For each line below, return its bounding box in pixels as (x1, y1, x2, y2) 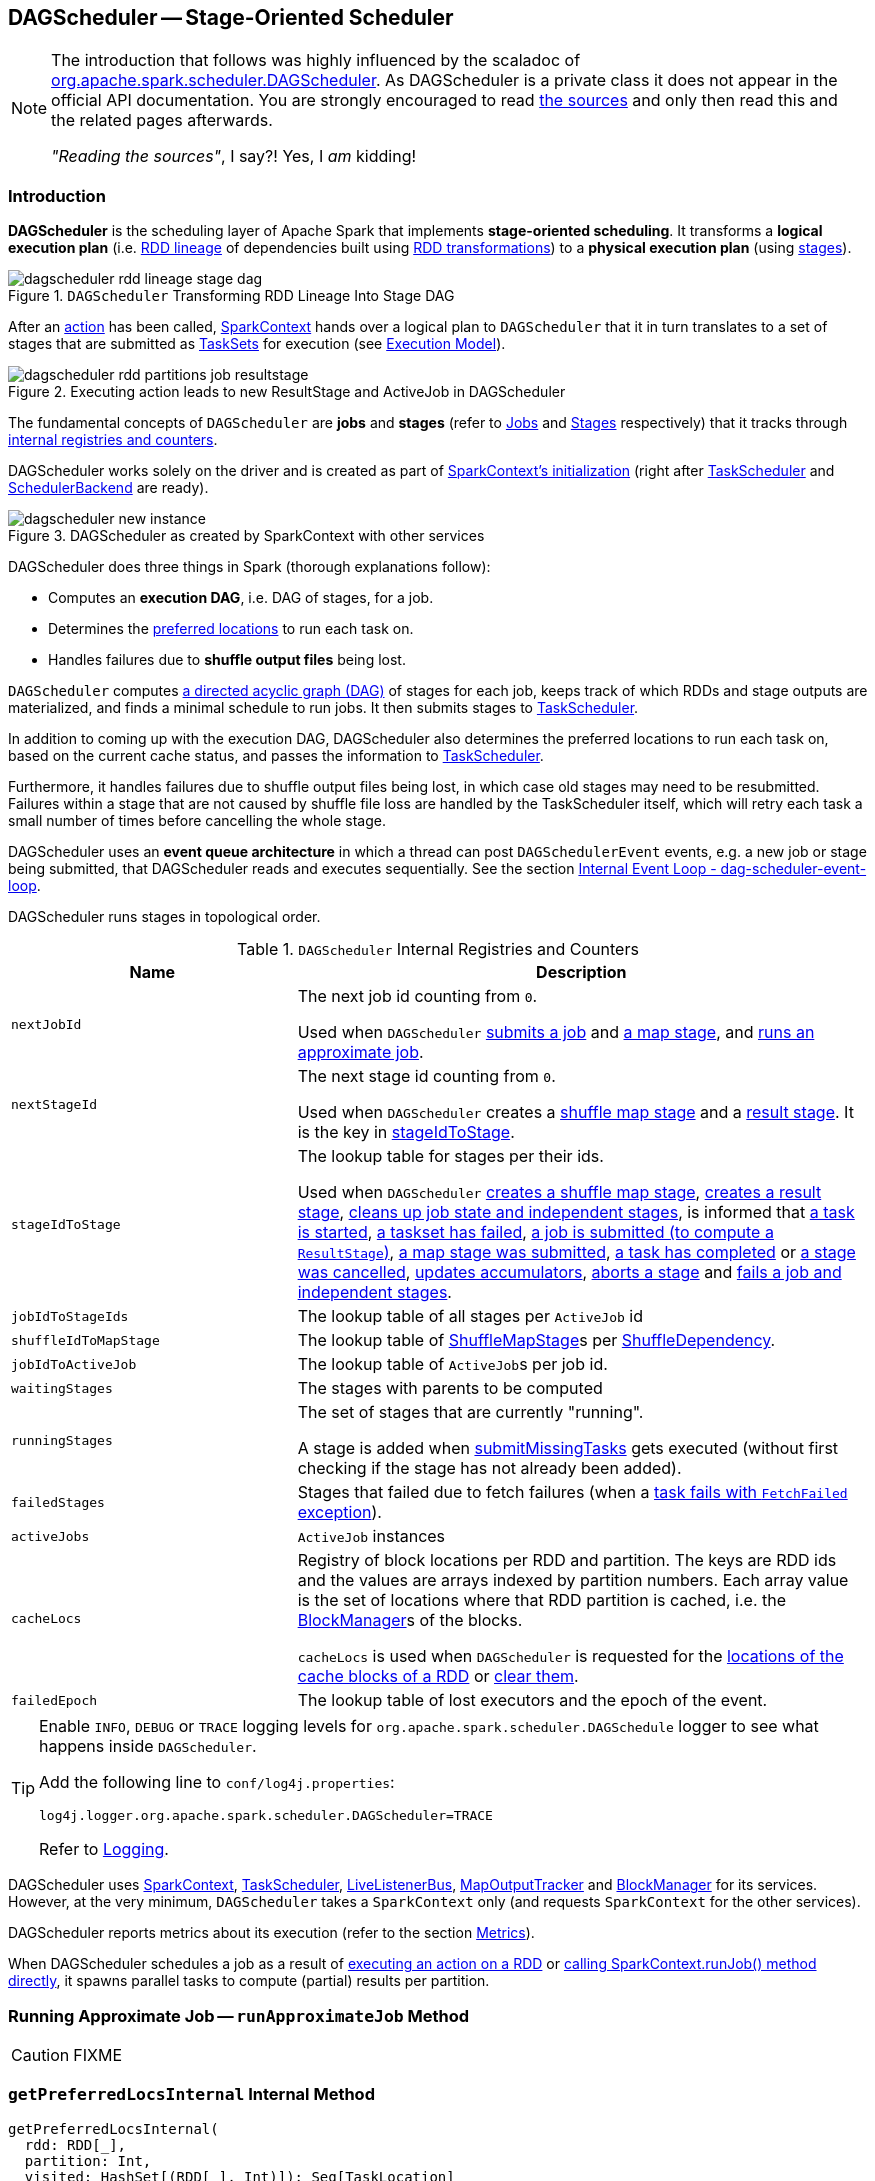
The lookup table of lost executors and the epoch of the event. (297, 1690, 768, 1711)
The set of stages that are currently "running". (297, 1402, 644, 1423)
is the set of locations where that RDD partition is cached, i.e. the (297, 1590, 787, 1611)
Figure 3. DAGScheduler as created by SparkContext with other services (8, 527, 485, 545)
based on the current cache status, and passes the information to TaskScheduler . (8, 747, 544, 765)
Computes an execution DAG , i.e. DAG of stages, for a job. (48, 589, 434, 607)
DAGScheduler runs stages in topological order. (8, 908, 321, 926)
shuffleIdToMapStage (11, 1332, 160, 1348)
